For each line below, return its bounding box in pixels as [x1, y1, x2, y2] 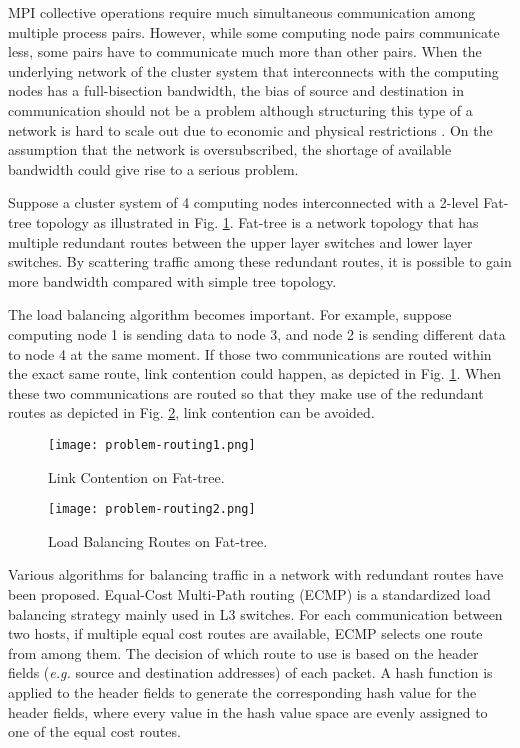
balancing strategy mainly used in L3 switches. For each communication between [8, 603, 503, 624]
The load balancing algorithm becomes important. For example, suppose [8, 304, 452, 325]
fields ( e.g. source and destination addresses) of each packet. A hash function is [8, 662, 493, 683]
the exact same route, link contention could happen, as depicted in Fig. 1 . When [8, 363, 502, 384]
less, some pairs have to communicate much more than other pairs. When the [8, 41, 482, 62]
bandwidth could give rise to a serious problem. [8, 158, 299, 179]
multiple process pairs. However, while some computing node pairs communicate [8, 21, 500, 42]
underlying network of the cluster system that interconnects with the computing [8, 60, 499, 81]
